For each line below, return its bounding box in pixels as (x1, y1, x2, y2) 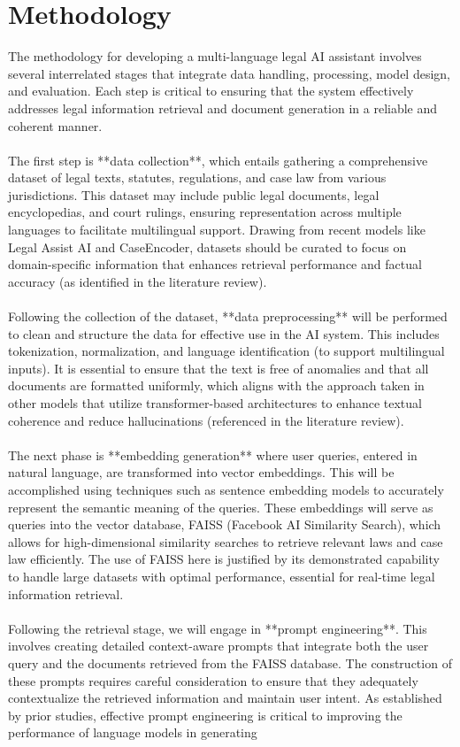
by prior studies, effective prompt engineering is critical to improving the (8, 705, 402, 724)
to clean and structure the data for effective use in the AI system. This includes (8, 324, 440, 343)
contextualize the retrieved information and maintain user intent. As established (8, 689, 442, 707)
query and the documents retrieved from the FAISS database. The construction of (8, 653, 452, 672)
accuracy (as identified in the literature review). (8, 272, 267, 290)
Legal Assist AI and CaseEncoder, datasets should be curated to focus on (8, 237, 407, 256)
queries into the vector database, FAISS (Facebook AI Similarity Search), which (8, 515, 441, 534)
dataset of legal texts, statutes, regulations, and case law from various (8, 168, 387, 187)
